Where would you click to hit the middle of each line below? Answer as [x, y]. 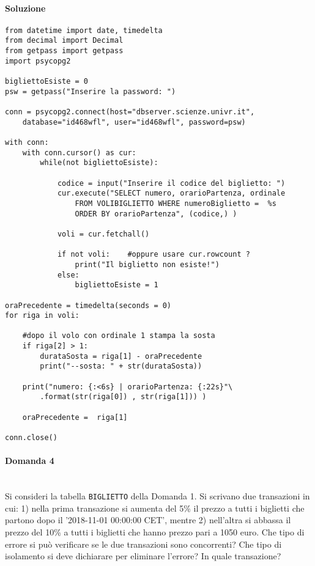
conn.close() [31, 438]
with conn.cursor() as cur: [79, 153]
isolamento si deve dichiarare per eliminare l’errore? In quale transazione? [143, 556]
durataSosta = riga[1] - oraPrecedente [121, 356]
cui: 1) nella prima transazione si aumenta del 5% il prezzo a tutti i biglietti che [155, 508]
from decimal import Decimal [64, 41]
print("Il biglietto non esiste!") [147, 264]
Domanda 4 [30, 461]
